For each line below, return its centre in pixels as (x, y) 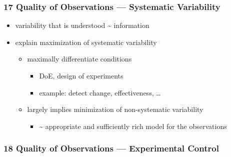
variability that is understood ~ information (82, 25)
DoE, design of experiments (81, 75)
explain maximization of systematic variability (86, 42)
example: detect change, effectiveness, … (100, 92)
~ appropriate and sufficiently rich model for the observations (133, 126)
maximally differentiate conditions (79, 59)
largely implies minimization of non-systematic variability (115, 109)
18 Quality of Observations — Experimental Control (111, 148)
